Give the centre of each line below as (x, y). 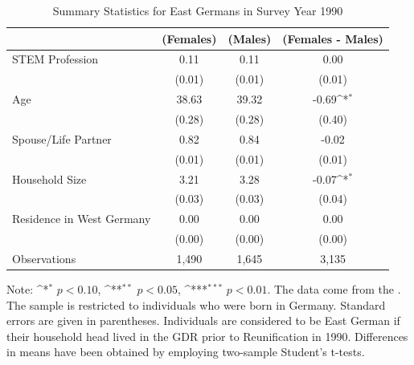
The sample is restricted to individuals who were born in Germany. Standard (196, 304)
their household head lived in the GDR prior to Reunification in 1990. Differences (207, 336)
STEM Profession (55, 59)
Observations (44, 258)
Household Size (49, 178)
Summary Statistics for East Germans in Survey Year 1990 (198, 10)
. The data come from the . (334, 288)
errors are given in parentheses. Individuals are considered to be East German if (203, 320)
